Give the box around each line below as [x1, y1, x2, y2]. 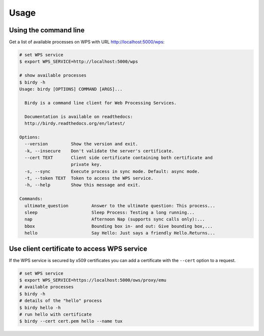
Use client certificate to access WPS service [9, 244, 148, 253]
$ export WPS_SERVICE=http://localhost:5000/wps [19, 59, 138, 65]
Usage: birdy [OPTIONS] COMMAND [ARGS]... [19, 86, 123, 92]
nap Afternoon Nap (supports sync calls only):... [24, 216, 205, 222]
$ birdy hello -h [19, 305, 61, 311]
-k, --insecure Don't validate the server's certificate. [24, 148, 175, 154]
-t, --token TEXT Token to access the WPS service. [24, 175, 154, 181]
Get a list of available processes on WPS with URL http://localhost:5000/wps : [9, 39, 165, 45]
